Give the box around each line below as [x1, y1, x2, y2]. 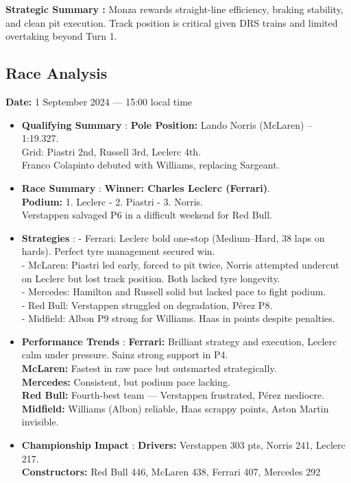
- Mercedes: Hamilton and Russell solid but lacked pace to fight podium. [21, 284, 326, 299]
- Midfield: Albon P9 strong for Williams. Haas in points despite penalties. [21, 311, 335, 325]
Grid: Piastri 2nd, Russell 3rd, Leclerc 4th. [21, 144, 202, 158]
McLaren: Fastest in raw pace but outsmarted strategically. [21, 361, 277, 375]
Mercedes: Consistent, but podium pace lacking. [21, 374, 230, 388]
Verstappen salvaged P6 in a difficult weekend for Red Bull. [21, 208, 272, 222]
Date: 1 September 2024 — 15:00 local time [5, 94, 193, 108]
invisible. [21, 414, 59, 429]
